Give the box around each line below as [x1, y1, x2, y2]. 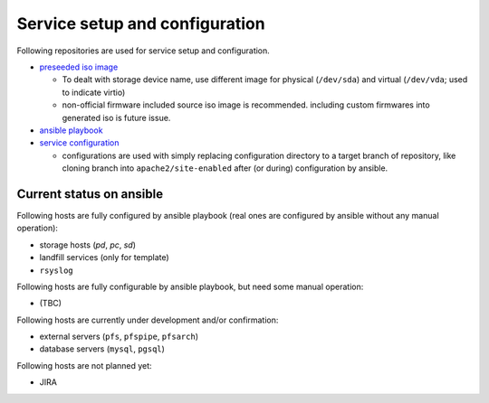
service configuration [39, 137, 120, 148]
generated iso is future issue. [62, 112, 171, 123]
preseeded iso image [39, 61, 119, 72]
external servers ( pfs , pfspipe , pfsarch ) [39, 331, 199, 342]
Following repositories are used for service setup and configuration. [16, 45, 271, 56]
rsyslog [39, 265, 74, 276]
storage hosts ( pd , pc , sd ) [39, 239, 136, 250]
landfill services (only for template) [39, 252, 169, 263]
